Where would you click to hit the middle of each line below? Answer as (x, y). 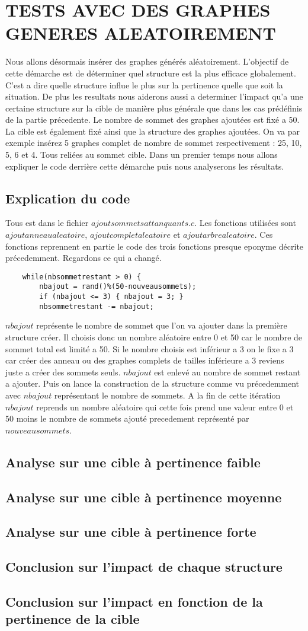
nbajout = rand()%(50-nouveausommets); (118, 287)
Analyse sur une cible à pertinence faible (133, 462)
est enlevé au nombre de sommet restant (227, 372)
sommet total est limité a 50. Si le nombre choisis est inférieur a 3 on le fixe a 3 (150, 348)
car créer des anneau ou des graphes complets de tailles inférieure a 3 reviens (145, 360)
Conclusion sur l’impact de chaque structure (144, 567)
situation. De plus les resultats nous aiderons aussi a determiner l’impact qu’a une (154, 96)
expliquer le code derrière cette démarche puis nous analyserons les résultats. (145, 166)
